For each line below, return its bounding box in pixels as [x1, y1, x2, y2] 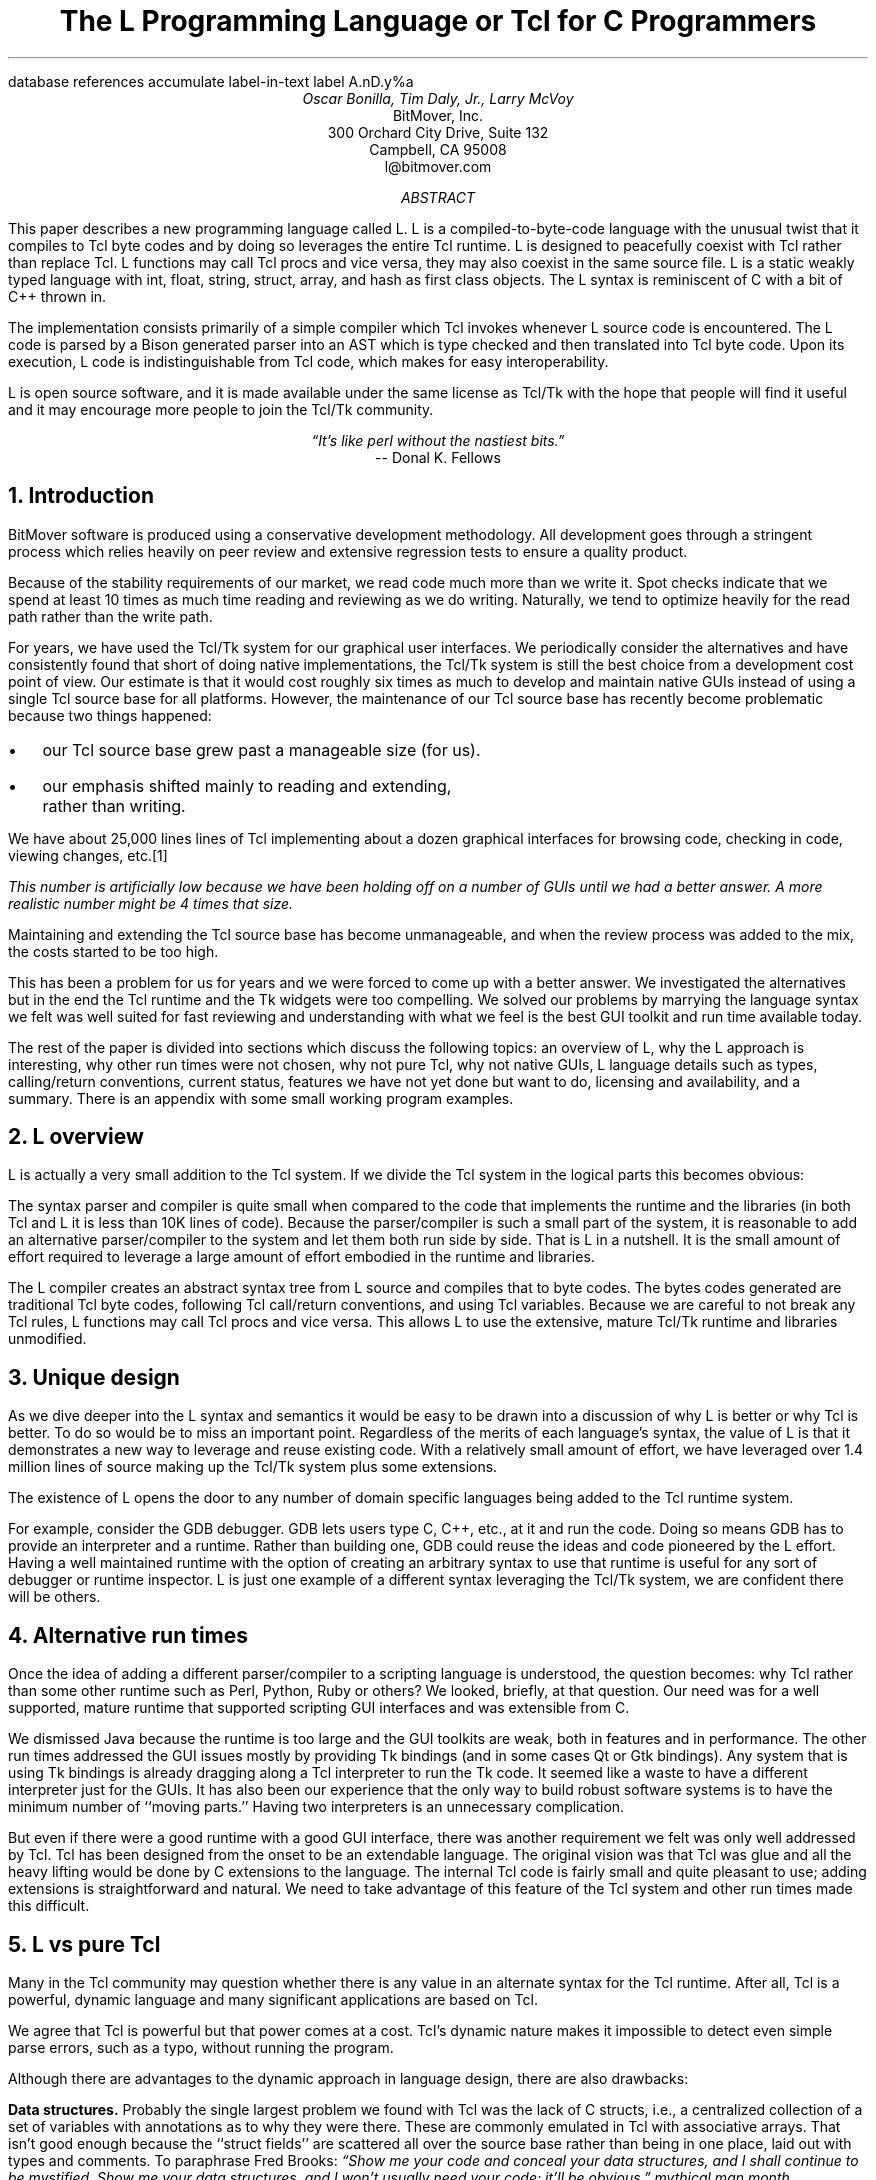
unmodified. [8, 1330, 87, 1348]
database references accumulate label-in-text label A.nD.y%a [8, 72, 414, 90]
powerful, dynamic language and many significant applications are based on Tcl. [8, 1990, 538, 2008]
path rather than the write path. [8, 607, 213, 625]
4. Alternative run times [8, 1622, 249, 1648]
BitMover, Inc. [392, 106, 484, 124]
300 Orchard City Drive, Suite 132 [327, 123, 549, 141]
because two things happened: [8, 706, 212, 724]
